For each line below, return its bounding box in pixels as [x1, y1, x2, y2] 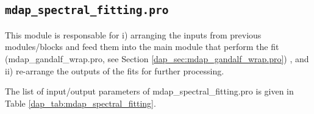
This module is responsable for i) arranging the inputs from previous [5, 28, 262, 41]
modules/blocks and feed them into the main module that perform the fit [5, 40, 279, 53]
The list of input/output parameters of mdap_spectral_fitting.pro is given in [5, 85, 294, 98]
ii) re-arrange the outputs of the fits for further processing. [5, 64, 224, 77]
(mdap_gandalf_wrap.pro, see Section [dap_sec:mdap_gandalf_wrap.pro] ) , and [5, 52, 309, 65]
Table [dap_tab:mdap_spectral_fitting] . [5, 96, 156, 109]
